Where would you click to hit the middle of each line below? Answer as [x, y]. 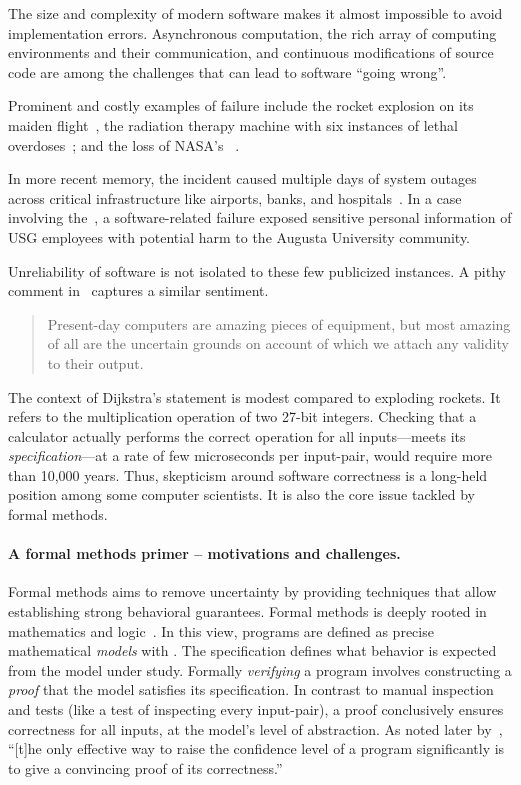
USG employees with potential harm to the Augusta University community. [239, 236]
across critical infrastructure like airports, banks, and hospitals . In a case [235, 197]
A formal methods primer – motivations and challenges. [204, 553]
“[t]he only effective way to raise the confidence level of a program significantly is [256, 748]
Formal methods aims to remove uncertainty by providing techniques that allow [252, 591]
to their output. [95, 362]
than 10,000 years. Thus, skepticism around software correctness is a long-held [248, 474]
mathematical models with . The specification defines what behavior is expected [252, 650]
